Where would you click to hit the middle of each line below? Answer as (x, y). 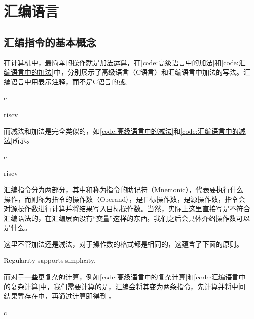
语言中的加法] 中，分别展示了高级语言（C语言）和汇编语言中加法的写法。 (127, 72)
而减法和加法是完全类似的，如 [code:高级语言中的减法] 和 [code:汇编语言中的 (121, 130)
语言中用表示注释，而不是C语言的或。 (71, 81)
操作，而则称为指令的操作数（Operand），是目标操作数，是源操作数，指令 (121, 199)
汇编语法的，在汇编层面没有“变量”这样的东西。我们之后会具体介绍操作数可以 (127, 218)
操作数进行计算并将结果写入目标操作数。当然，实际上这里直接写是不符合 (134, 209)
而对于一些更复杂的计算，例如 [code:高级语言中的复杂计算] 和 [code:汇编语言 (121, 277)
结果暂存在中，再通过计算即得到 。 (60, 296)
